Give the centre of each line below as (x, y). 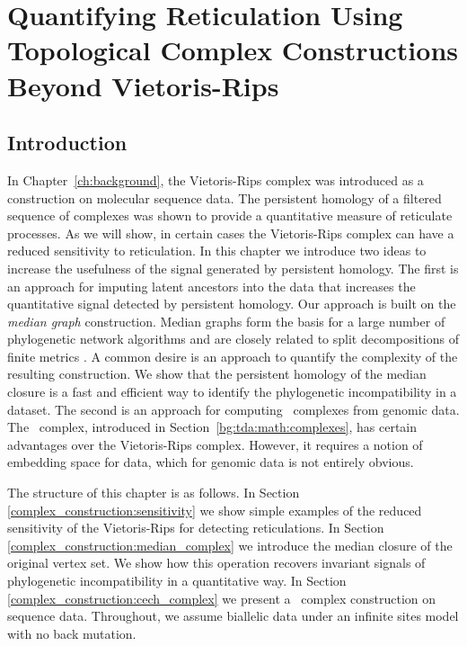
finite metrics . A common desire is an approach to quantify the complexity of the (233, 356)
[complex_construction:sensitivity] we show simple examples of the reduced (215, 510)
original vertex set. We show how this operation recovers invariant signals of (216, 563)
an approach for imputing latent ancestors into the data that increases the (211, 286)
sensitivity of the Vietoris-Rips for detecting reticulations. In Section (196, 528)
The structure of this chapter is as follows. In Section (154, 493)
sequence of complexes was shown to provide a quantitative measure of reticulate (230, 215)
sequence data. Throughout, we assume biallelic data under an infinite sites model (233, 616)
